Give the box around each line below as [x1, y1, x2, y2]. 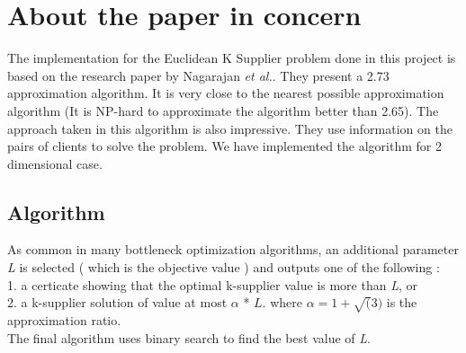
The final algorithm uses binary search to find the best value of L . [7, 328, 371, 347]
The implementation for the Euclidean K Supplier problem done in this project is [7, 49, 456, 67]
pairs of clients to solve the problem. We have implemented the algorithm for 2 [7, 137, 442, 155]
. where [262, 293, 302, 312]
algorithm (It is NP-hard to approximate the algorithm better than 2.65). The [7, 101, 439, 119]
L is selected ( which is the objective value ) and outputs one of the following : [7, 258, 440, 277]
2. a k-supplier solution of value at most [7, 293, 228, 312]
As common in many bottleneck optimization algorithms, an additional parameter [7, 240, 459, 259]
